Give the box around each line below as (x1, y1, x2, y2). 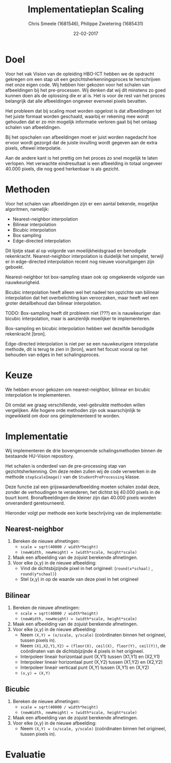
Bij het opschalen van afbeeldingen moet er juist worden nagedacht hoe (5, 134, 157, 140)
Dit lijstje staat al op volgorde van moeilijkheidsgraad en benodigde (5, 247, 146, 254)
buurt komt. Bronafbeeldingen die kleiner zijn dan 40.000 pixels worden (5, 494, 157, 500)
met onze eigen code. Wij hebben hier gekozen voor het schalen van (5, 81, 150, 88)
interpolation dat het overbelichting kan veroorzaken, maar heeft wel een (5, 294, 158, 300)
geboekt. (5, 264, 25, 270)
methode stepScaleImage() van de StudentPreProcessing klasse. (5, 473, 140, 479)
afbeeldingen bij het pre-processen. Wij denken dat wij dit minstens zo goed (5, 87, 166, 93)
